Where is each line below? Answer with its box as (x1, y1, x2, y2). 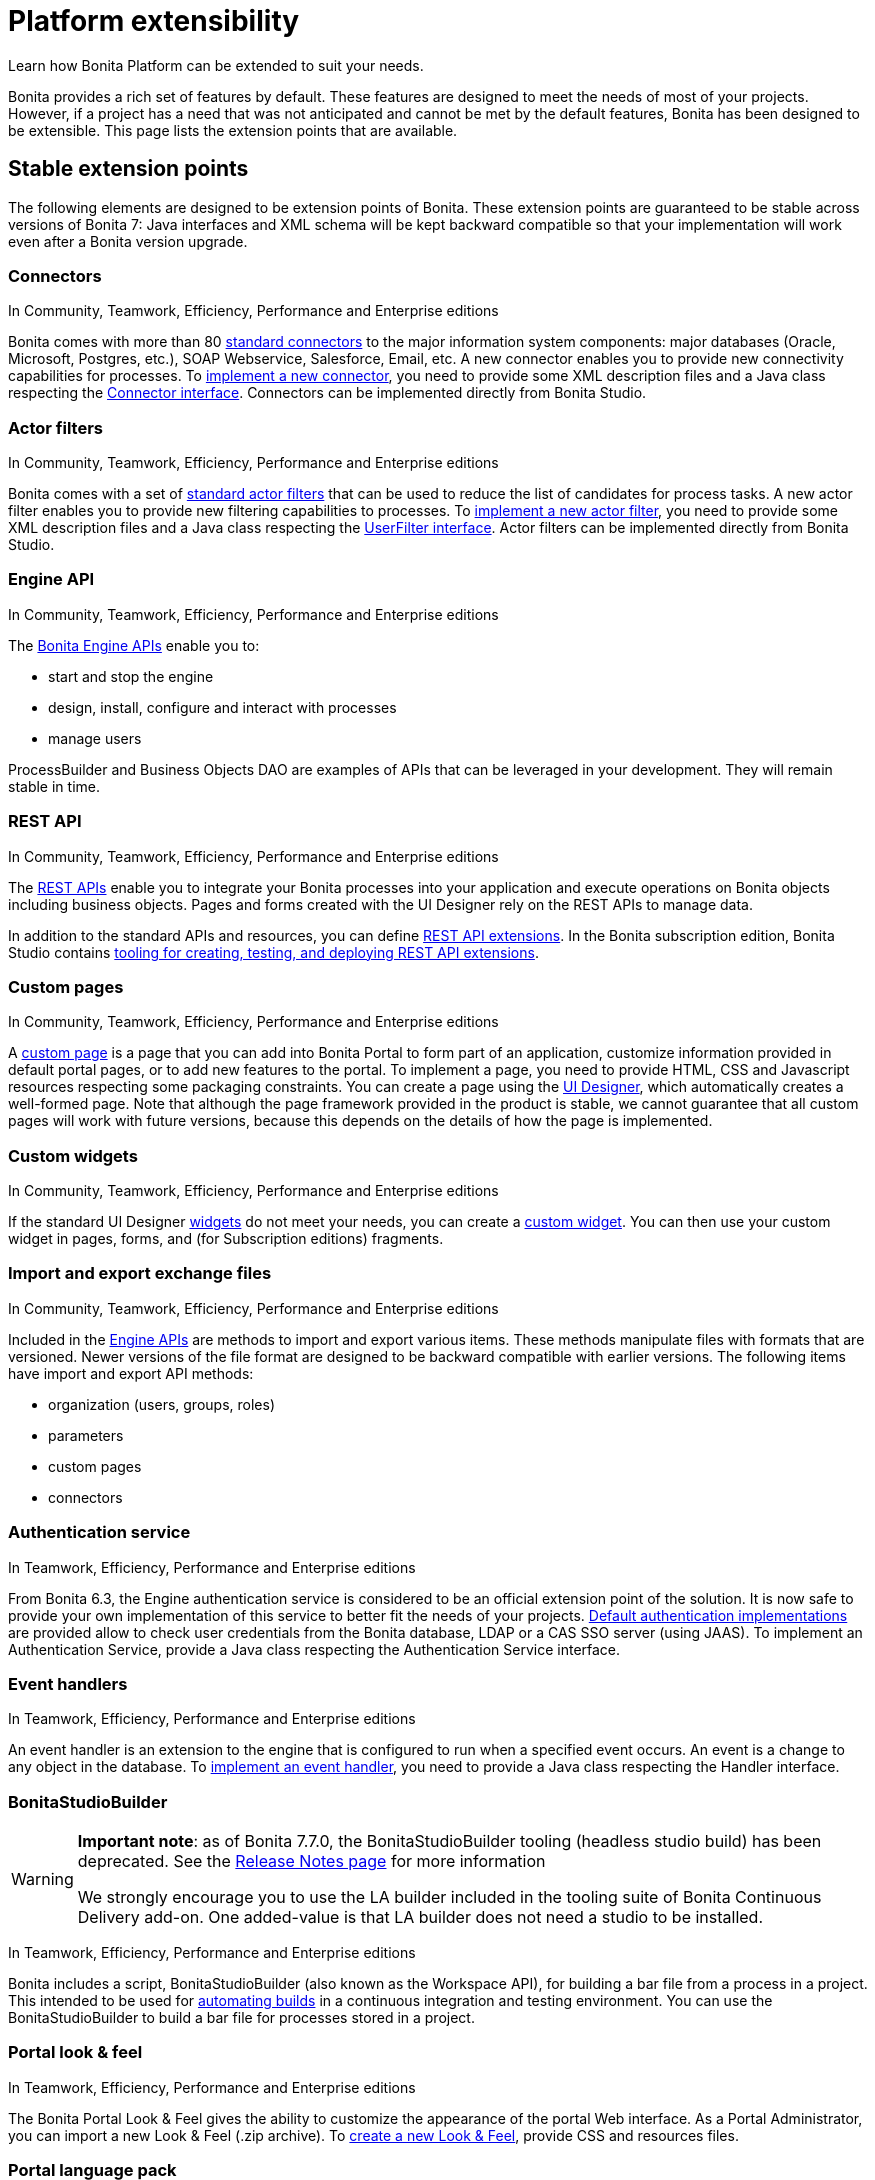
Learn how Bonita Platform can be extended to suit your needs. (8, 56, 424, 74)
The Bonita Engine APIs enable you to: (8, 636, 260, 654)
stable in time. (8, 777, 100, 795)
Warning (11, 1869, 74, 1890)
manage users (48, 729, 142, 747)
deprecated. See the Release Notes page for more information (77, 1851, 546, 1872)
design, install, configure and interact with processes (48, 698, 397, 716)
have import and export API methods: (8, 1364, 254, 1382)
